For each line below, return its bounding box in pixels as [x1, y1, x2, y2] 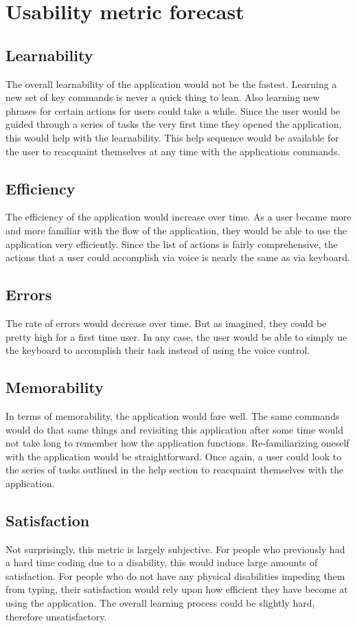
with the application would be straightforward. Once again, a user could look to [5, 449, 342, 463]
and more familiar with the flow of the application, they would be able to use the [5, 223, 347, 237]
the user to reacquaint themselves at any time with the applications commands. [5, 144, 341, 158]
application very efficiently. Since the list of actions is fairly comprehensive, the [5, 236, 338, 251]
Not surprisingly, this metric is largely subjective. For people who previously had [5, 541, 345, 556]
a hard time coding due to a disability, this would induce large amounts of [5, 555, 318, 570]
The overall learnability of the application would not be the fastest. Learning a [5, 76, 337, 91]
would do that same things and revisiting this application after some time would [5, 422, 344, 436]
